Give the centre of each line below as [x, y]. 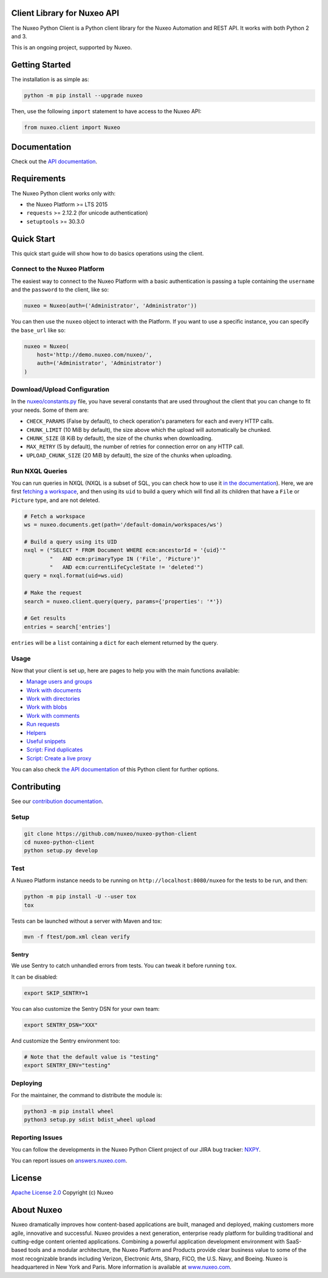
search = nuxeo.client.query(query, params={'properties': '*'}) [123, 601]
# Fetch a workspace [54, 516]
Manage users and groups [59, 682]
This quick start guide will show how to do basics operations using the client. [108, 253]
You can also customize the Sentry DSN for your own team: [86, 1009]
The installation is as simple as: [50, 80]
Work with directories [53, 699]
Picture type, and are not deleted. [56, 500]
